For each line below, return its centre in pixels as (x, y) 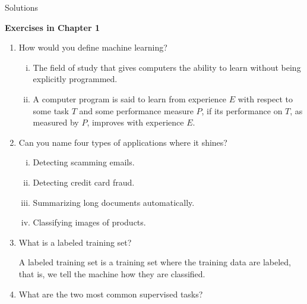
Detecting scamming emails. (84, 162)
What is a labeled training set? (75, 242)
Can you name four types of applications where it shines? (123, 142)
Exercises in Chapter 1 (52, 27)
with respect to (265, 98)
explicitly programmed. (75, 79)
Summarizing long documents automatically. (114, 202)
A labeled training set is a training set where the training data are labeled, (155, 262)
